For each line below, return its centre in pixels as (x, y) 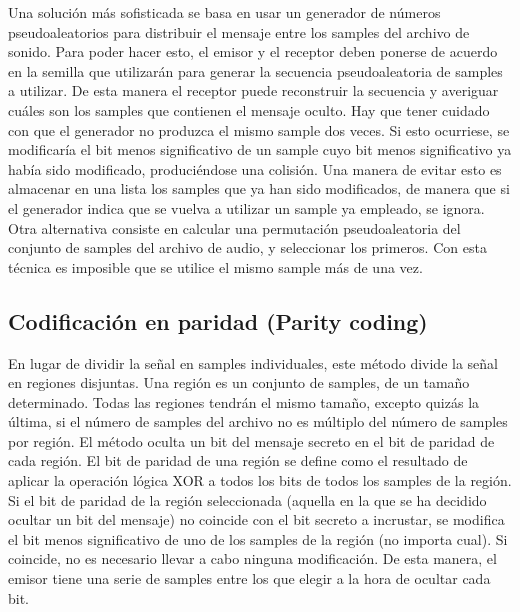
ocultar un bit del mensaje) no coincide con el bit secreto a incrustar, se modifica (256, 519)
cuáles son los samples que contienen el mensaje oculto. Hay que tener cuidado (249, 109)
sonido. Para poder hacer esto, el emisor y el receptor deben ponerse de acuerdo (253, 51)
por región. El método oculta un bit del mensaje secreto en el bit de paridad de (251, 440)
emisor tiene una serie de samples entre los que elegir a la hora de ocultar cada (249, 578)
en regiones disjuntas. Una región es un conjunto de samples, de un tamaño (239, 382)
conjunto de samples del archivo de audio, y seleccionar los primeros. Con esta (247, 247)
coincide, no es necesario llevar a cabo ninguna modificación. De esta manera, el (252, 558)
